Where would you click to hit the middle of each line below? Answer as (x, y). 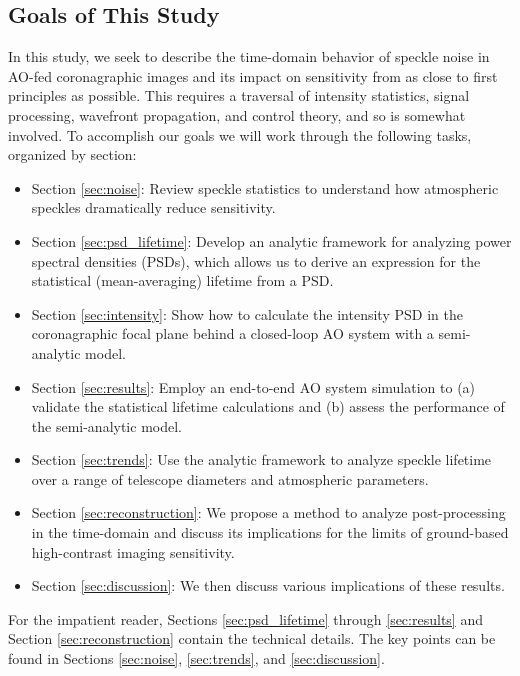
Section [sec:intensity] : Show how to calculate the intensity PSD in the (247, 313)
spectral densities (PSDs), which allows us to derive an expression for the (256, 260)
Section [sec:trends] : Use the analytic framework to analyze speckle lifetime (261, 459)
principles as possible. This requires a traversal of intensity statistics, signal (239, 95)
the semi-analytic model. (106, 425)
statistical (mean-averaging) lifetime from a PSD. (182, 280)
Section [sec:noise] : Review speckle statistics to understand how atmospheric (265, 187)
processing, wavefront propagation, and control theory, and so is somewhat (237, 114)
